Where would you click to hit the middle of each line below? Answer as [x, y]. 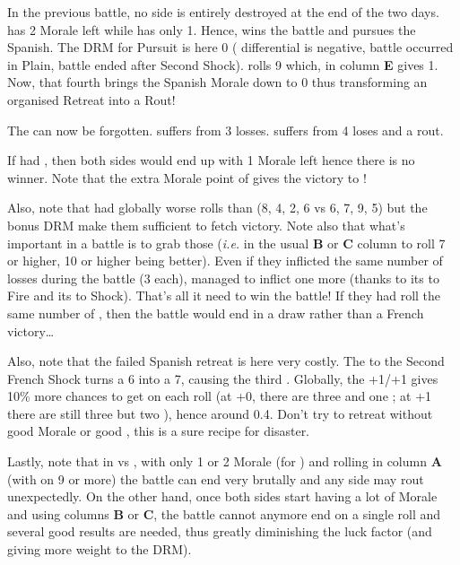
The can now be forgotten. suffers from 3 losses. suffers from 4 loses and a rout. [226, 130]
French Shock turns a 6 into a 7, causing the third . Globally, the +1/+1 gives [223, 378]
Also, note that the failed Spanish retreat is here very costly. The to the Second [226, 361]
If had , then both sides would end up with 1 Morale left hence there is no [211, 160]
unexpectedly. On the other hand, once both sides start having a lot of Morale [222, 496]
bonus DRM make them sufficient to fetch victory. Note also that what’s [206, 225]
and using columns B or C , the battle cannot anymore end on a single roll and [224, 513]
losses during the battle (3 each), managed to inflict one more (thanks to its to [223, 278]
